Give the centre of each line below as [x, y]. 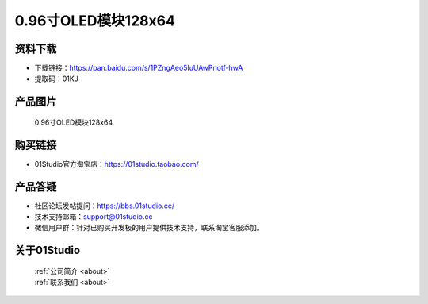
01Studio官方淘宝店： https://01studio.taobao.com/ [117, 164]
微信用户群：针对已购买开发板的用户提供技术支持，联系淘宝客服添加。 [149, 228]
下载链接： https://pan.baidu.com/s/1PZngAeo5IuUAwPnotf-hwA [139, 68]
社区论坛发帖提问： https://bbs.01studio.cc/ [104, 206]
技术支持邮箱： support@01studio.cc [94, 217]
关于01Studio [48, 250]
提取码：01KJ [56, 79]
